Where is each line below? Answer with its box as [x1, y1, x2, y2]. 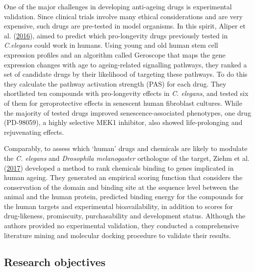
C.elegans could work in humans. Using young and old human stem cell [4, 40, 218, 50]
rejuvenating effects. [4, 126, 64, 137]
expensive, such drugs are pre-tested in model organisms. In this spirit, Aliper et [4, 21, 246, 31]
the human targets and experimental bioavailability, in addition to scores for [4, 201, 233, 211]
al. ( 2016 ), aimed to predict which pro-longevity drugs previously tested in [4, 30, 228, 40]
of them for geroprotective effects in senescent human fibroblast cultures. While [4, 97, 242, 108]
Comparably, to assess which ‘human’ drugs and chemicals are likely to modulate [4, 143, 248, 153]
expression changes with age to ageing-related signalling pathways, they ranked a [4, 59, 247, 69]
